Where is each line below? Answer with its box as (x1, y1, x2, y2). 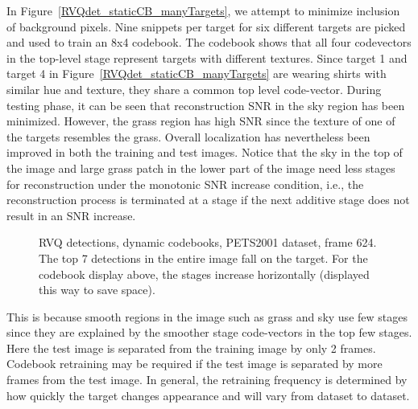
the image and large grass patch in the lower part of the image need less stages (6, 159, 395, 176)
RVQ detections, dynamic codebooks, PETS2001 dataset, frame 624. (39, 234, 377, 251)
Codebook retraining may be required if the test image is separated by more (6, 355, 383, 372)
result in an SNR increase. (6, 207, 136, 223)
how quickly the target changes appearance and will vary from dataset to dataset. (6, 387, 410, 403)
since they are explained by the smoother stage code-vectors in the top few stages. (6, 324, 412, 341)
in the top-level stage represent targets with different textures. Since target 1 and (6, 49, 408, 66)
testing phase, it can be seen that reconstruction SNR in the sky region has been (6, 96, 405, 113)
